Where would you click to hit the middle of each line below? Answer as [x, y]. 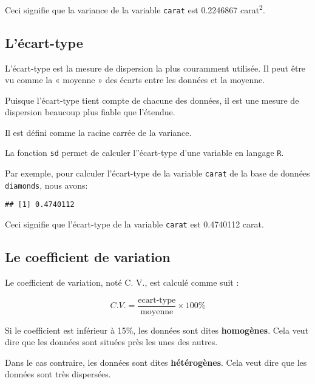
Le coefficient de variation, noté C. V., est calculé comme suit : [122, 282]
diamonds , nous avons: [46, 185]
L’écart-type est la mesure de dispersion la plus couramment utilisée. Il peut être [155, 68]
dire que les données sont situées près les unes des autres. [111, 342]
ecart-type [157, 300]
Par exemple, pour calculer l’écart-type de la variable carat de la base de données [157, 173]
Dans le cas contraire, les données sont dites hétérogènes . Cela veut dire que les [156, 362]
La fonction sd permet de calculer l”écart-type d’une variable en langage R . [144, 153]
